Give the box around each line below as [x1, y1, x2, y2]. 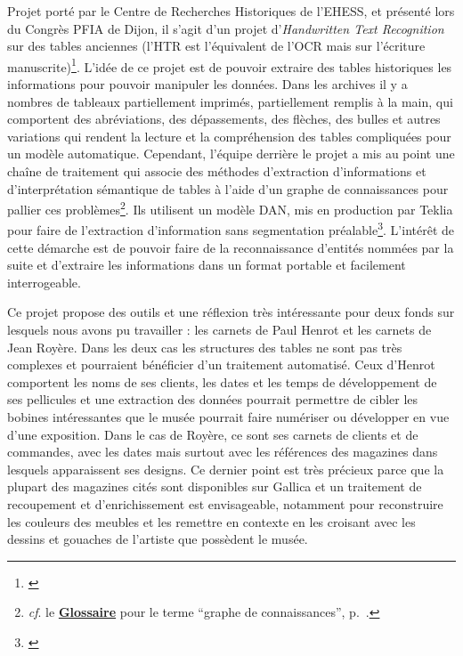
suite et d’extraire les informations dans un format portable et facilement [7, 255, 406, 274]
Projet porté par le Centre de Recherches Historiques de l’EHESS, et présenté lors [7, 2, 455, 20]
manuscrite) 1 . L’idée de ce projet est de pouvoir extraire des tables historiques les [7, 54, 452, 76]
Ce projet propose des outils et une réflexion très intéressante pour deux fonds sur [7, 303, 455, 321]
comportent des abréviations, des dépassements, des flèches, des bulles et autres [7, 109, 441, 128]
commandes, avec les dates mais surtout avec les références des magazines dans [7, 442, 438, 461]
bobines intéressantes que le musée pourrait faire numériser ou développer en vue [7, 408, 450, 426]
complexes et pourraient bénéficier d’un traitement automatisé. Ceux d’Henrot [7, 355, 435, 374]
